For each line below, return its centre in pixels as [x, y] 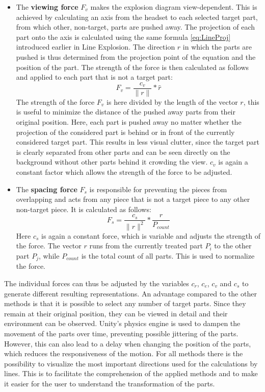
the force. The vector [49, 246]
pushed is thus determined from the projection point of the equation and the [136, 56]
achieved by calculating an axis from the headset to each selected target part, [137, 17]
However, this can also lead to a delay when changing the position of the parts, [128, 343]
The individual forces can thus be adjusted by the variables [97, 283]
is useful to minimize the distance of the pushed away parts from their [126, 112]
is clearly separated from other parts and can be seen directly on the [123, 152]
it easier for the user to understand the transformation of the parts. [110, 383]
